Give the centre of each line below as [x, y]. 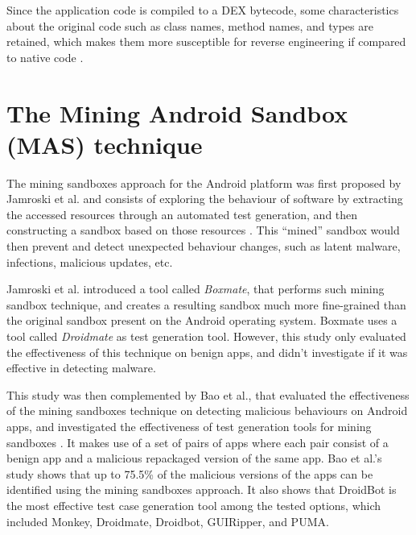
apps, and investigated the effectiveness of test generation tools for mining [189, 426]
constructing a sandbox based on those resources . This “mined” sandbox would [203, 230]
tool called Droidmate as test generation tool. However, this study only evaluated [206, 336]
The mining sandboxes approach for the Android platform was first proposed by [204, 182]
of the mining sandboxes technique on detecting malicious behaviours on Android [207, 411]
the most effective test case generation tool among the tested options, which [194, 505]
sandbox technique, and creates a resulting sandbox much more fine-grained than [206, 304]
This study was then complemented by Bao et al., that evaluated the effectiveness [208, 394]
